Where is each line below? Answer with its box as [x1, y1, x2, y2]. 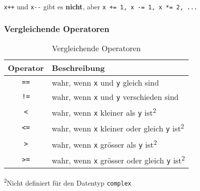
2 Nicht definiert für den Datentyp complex [4, 176, 132, 188]
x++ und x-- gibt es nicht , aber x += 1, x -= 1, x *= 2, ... [4, 1, 198, 11]
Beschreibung [52, 62, 105, 73]
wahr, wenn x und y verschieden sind [52, 91, 179, 102]
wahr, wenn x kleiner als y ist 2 [52, 105, 156, 119]
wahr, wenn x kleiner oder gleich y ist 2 [52, 121, 184, 134]
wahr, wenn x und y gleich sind [52, 76, 159, 88]
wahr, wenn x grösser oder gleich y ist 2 [52, 153, 185, 166]
